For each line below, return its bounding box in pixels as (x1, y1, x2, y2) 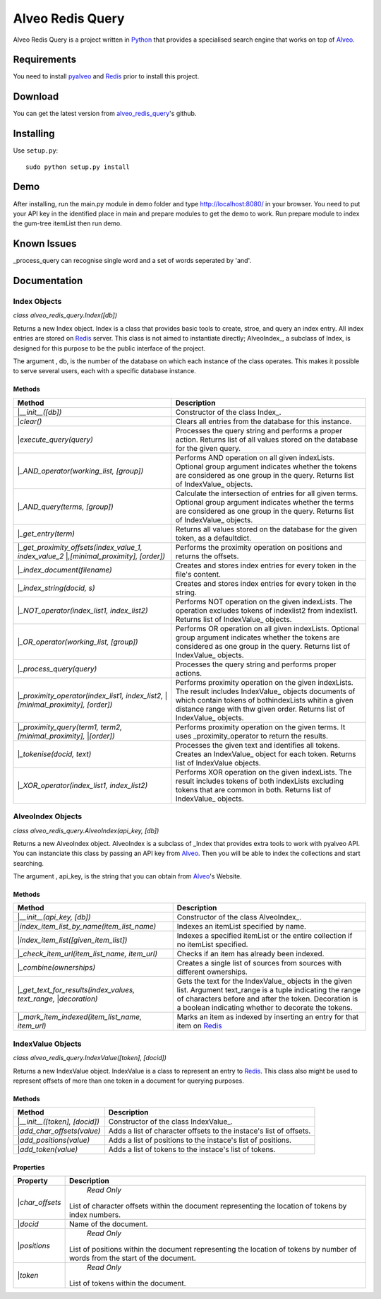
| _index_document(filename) (17, 565, 112, 575)
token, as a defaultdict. (175, 533, 252, 543)
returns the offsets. (175, 551, 239, 561)
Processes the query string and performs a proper (175, 425, 342, 435)
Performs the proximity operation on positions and (175, 542, 343, 552)
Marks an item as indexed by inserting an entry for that (176, 1012, 359, 1022)
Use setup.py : (13, 146, 59, 155)
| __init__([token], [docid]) (17, 1117, 100, 1127)
